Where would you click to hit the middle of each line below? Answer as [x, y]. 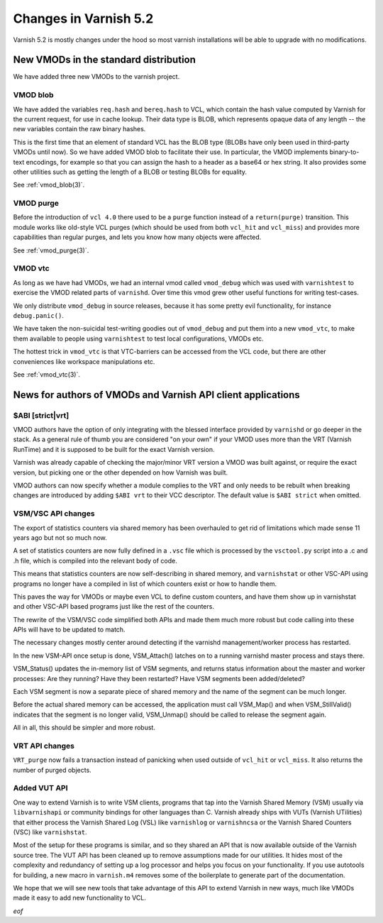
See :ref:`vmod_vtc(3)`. [47, 374]
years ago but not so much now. [60, 537]
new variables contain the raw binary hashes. [79, 129]
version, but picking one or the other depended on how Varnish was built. [121, 472]
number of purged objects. [52, 770]
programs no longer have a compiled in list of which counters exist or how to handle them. [145, 584]
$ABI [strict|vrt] [41, 415]
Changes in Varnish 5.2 [83, 18]
